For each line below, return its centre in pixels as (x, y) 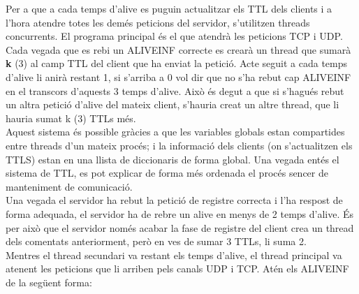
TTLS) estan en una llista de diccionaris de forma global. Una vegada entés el (173, 159)
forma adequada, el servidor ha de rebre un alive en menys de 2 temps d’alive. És (180, 213)
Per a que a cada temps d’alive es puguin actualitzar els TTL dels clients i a (169, 8)
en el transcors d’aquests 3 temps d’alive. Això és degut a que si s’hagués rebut (175, 90)
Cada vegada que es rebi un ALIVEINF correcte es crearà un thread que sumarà (178, 49)
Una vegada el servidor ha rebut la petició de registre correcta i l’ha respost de (174, 200)
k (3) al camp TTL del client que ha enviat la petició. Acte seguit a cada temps (177, 63)
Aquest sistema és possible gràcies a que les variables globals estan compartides (175, 132)
